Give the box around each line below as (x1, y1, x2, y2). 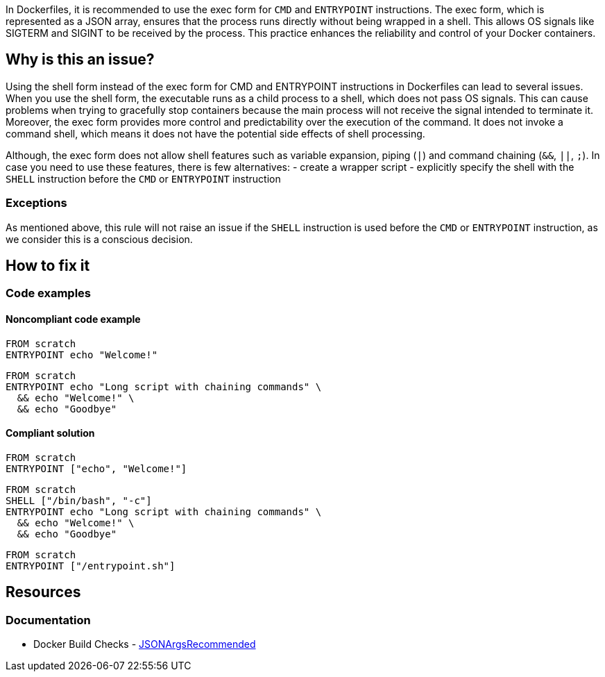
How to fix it (6, 257, 90, 275)
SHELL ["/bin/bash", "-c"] (6, 494, 152, 506)
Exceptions (6, 196, 67, 210)
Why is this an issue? (6, 51, 155, 69)
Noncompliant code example (6, 313, 141, 326)
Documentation (6, 612, 91, 627)
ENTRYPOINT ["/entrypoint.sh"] (6, 560, 176, 571)
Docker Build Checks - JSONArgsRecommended (33, 638, 256, 651)
